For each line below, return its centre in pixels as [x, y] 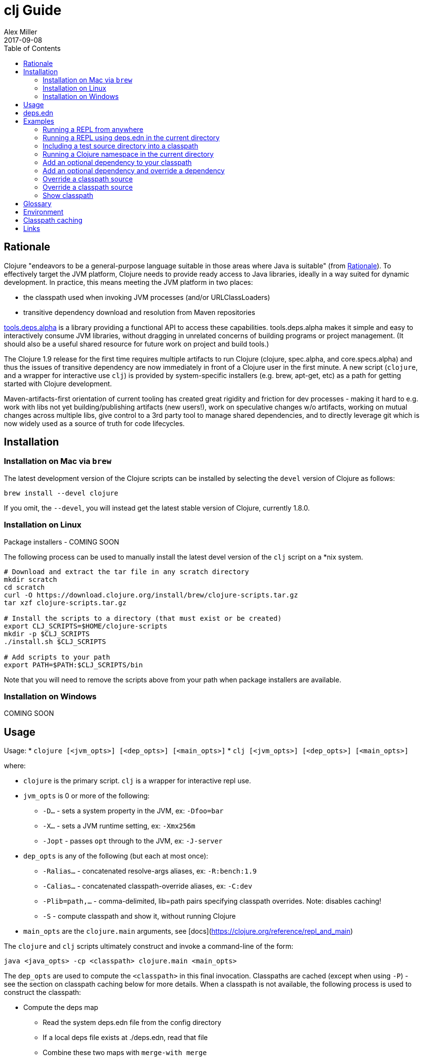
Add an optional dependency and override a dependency [134, 170]
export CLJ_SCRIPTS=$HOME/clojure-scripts [86, 626]
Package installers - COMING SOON [62, 542]
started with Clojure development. [58, 383]
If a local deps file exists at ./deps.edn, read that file [125, 1038]
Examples [39, 121]
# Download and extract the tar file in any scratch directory [126, 571]
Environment [43, 212]
